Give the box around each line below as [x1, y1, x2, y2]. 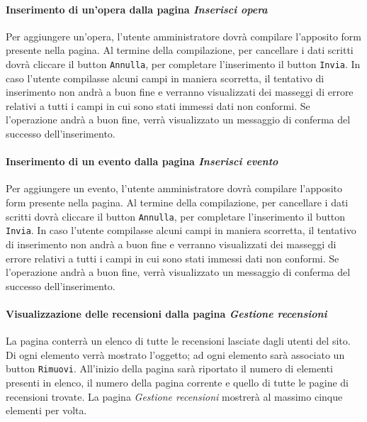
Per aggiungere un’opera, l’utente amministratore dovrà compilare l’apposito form [6, 28, 361, 43]
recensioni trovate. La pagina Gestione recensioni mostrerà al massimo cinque [6, 389, 343, 404]
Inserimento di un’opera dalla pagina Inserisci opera [6, 1, 268, 16]
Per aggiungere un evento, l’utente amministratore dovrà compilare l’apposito [6, 181, 343, 196]
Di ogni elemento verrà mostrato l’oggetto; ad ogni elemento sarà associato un [6, 347, 345, 362]
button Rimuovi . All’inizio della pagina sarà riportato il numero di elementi [6, 361, 333, 376]
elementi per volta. [6, 403, 87, 418]
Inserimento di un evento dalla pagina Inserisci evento [6, 154, 278, 169]
